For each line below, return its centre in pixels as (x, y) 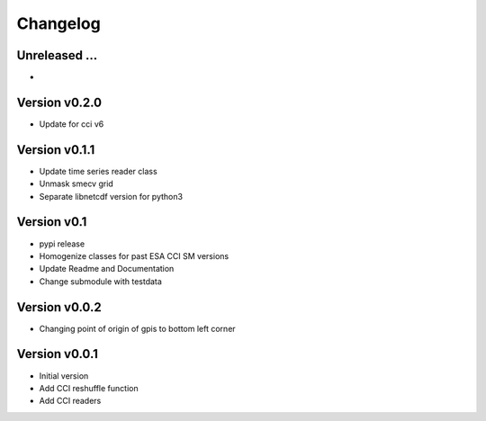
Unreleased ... (57, 55)
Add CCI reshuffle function (89, 388)
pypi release (62, 244)
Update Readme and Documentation (107, 269)
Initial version (64, 376)
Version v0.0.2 (59, 307)
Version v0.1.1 (56, 150)
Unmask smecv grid (76, 184)
